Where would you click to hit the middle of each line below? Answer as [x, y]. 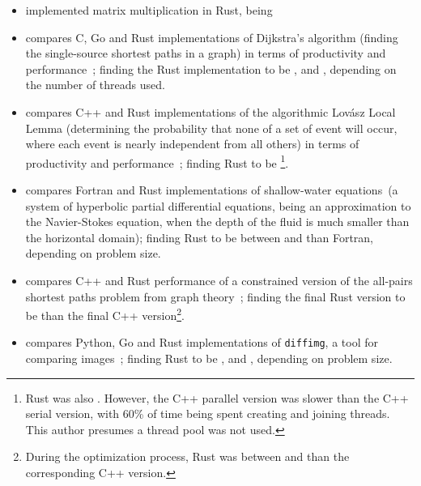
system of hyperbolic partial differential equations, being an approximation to [218, 205]
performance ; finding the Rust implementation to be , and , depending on [211, 68]
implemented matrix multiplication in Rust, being [149, 10]
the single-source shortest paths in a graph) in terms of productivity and [206, 53]
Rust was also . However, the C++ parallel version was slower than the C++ [217, 397]
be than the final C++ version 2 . [105, 314]
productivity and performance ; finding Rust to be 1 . [157, 161]
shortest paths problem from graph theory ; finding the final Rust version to [215, 296]
